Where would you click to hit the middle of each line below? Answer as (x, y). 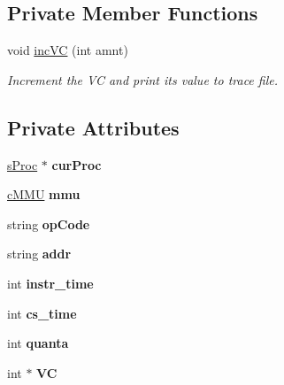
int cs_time (42, 313)
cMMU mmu (44, 194)
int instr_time (50, 283)
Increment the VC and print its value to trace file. (143, 79)
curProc (77, 164)
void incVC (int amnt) (68, 50)
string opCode (49, 223)
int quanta (38, 343)
